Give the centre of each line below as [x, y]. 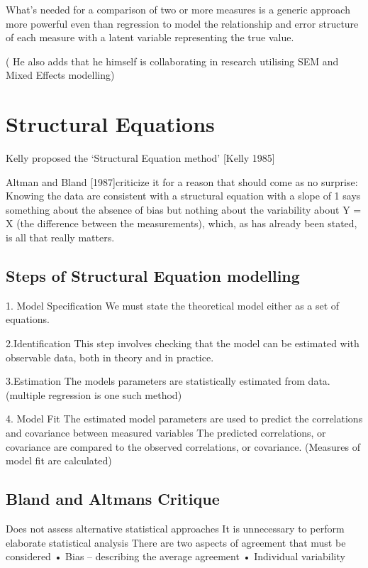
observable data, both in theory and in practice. [110, 357]
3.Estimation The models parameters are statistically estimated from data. [168, 381]
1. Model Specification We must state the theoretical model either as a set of [173, 305]
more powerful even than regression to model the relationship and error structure [182, 23]
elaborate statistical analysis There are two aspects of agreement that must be [176, 542]
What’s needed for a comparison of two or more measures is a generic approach [178, 9]
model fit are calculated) [59, 460]
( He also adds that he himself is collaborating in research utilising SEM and [172, 61]
